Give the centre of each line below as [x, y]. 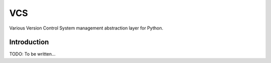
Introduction [29, 42]
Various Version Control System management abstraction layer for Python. [86, 28]
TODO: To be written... [32, 54]
